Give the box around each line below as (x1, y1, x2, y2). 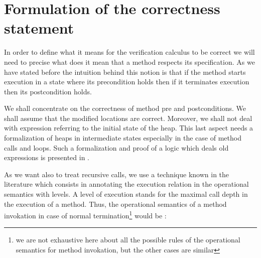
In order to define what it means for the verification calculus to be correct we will (4, 47, 255, 57)
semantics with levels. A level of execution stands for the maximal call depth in (4, 189, 248, 199)
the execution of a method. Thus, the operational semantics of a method (4, 198, 227, 209)
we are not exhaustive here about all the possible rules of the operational (16, 234, 240, 245)
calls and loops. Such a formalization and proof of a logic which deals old (4, 142, 229, 153)
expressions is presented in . (4, 152, 90, 163)
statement (4, 18, 74, 38)
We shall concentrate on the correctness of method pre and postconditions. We (4, 103, 246, 113)
